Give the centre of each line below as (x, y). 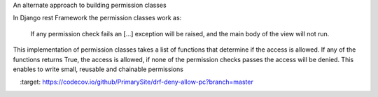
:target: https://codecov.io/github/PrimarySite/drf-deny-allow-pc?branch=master (136, 82)
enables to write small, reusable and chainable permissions (98, 69)
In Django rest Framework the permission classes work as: (97, 18)
